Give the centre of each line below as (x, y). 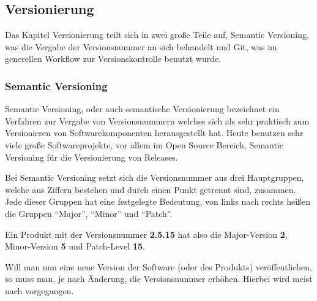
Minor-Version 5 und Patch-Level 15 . (75, 246)
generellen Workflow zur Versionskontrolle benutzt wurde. (113, 59)
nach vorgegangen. (39, 290)
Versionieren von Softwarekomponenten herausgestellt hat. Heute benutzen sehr (154, 133)
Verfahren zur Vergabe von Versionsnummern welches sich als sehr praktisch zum (157, 120)
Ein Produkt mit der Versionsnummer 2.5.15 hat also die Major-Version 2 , (146, 234)
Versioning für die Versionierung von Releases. (91, 157)
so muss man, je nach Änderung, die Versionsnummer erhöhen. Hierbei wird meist (159, 279)
